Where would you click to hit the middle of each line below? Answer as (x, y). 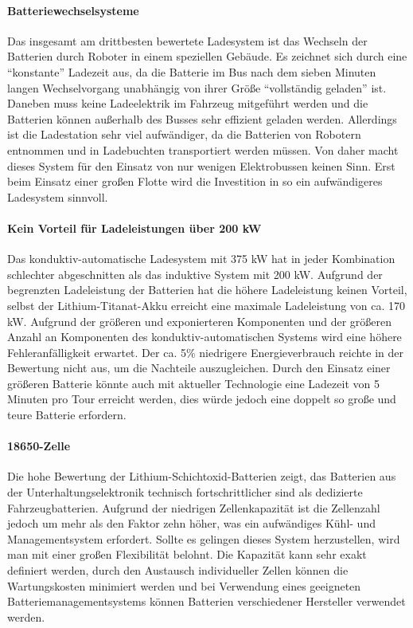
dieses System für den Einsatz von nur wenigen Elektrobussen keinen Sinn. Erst (201, 165)
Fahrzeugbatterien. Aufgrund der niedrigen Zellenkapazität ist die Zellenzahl (194, 507)
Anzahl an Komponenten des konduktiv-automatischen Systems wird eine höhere (205, 337)
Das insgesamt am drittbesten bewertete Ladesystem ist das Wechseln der (187, 40)
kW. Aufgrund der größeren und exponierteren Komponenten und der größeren (200, 321)
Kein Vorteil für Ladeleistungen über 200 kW (134, 228)
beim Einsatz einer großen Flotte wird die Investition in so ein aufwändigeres (195, 181)
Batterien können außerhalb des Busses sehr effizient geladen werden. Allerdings (202, 118)
